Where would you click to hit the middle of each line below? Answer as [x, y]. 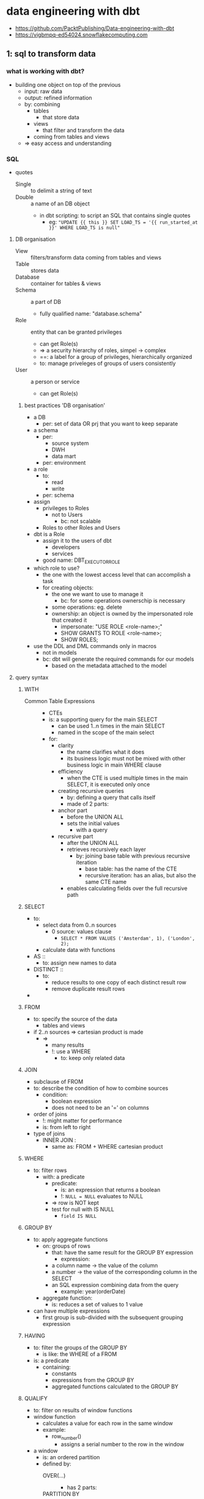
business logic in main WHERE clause [114, 765]
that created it [69, 620]
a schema [46, 430]
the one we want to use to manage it [97, 594]
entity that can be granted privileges [76, 332]
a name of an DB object [60, 204]
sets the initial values [93, 823]
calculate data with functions [79, 949]
